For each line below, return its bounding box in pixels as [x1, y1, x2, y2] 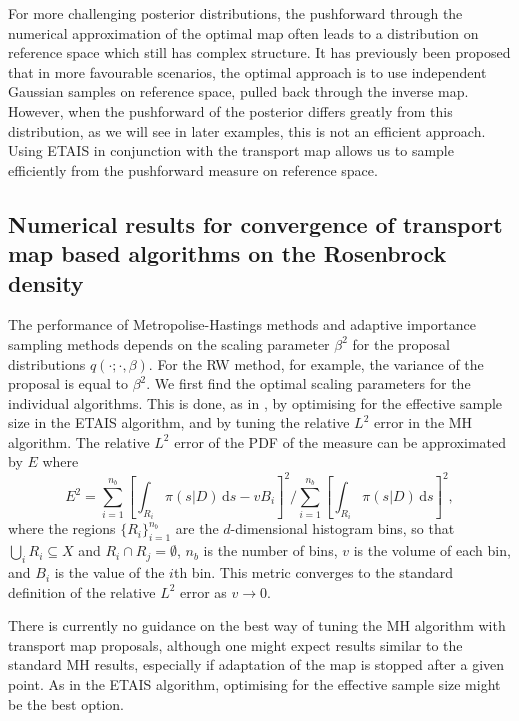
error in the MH [373, 412, 473, 433]
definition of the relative [8, 581, 156, 602]
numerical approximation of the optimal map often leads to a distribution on [8, 22, 479, 43]
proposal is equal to [8, 373, 128, 394]
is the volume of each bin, [353, 540, 511, 561]
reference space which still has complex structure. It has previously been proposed [8, 42, 511, 63]
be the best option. [8, 693, 124, 714]
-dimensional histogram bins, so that [230, 518, 455, 539]
